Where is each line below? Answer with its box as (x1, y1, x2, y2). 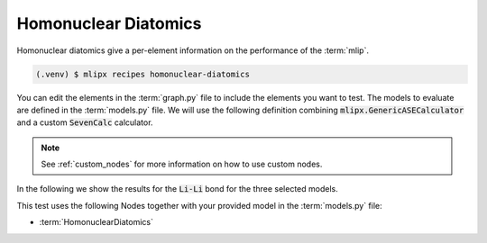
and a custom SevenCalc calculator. (16, 117, 153, 128)
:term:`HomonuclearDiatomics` (39, 217, 153, 228)
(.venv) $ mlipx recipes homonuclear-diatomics (35, 68, 250, 79)
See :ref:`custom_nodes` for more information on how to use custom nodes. (41, 158, 323, 170)
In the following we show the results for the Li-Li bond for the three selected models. (16, 184, 338, 194)
